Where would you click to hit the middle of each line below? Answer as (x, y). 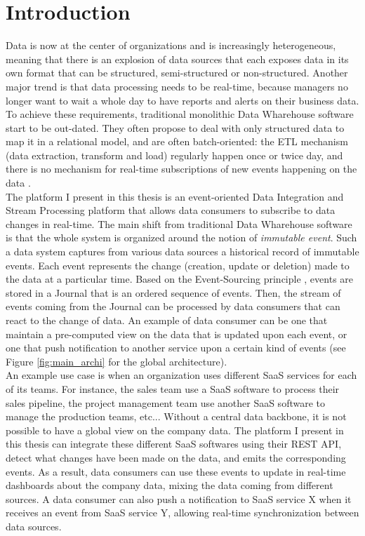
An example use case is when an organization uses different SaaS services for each (181, 375)
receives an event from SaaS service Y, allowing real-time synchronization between (182, 512)
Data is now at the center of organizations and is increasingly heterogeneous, (171, 45)
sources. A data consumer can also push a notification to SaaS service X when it (179, 498)
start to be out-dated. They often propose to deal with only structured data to (175, 127)
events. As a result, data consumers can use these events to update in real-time (176, 471)
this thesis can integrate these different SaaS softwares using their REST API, (174, 444)
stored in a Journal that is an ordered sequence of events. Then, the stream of (173, 292)
